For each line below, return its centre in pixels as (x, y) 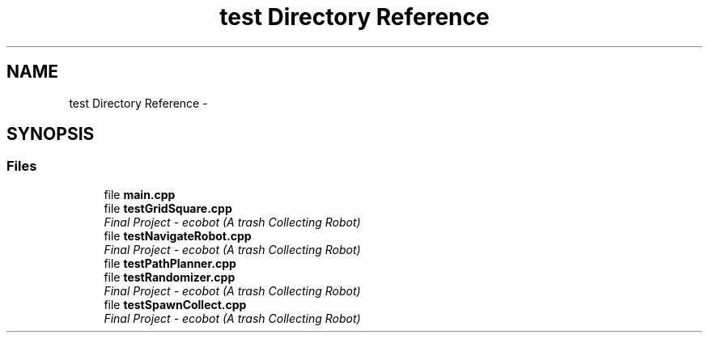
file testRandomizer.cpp (170, 277)
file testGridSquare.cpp (168, 208)
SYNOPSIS (51, 134)
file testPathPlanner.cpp (170, 263)
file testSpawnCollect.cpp (175, 304)
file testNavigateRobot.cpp (178, 235)
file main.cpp (140, 194)
